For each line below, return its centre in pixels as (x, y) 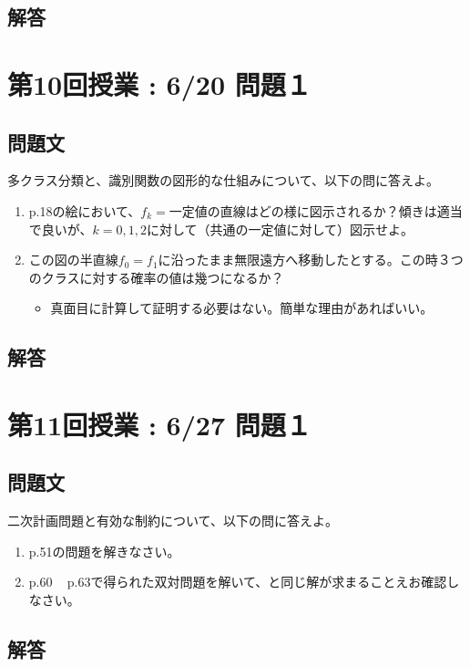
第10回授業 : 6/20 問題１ (159, 83)
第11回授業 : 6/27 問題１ (159, 424)
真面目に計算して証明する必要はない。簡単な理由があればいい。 (242, 308)
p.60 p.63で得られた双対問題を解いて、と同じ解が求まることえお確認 (238, 582)
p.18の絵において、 (85, 210)
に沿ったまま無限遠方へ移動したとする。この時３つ (311, 260)
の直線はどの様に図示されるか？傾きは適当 (335, 210)
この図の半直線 (73, 260)
